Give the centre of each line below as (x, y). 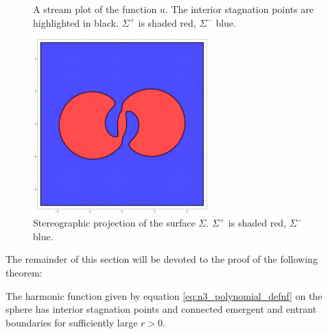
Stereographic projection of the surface (114, 223)
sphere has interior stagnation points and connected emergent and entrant (161, 309)
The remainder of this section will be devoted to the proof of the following (162, 259)
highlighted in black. (76, 22)
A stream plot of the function (95, 9)
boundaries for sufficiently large (72, 322)
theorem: (24, 272)
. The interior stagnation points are (239, 9)
